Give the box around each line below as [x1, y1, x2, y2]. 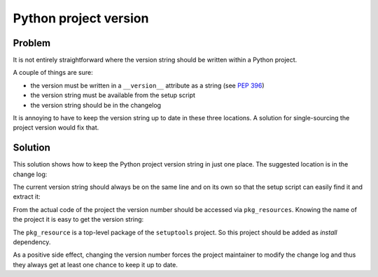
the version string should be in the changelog [30, 101, 161, 109]
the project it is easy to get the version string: [13, 215, 144, 224]
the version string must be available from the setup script [30, 91, 196, 99]
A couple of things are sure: [13, 69, 94, 77]
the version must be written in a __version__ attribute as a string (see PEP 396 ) [30, 81, 265, 90]
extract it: [13, 192, 41, 201]
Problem [13, 37, 51, 49]
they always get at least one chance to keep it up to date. [13, 260, 178, 269]
